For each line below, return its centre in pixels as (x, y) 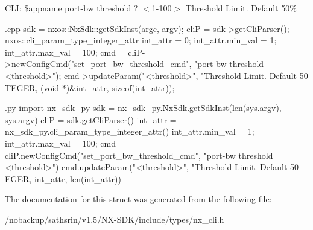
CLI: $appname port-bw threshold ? (71, 8)
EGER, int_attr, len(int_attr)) (63, 178)
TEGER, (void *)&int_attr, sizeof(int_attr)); (90, 87)
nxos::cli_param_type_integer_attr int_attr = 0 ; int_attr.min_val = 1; (141, 40)
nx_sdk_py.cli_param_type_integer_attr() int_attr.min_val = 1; (130, 131)
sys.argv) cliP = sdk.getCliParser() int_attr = (91, 119)
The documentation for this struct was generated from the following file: (138, 199)
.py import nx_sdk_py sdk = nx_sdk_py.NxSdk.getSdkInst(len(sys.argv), (143, 108)
